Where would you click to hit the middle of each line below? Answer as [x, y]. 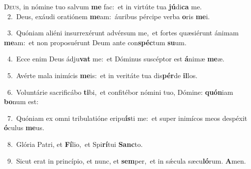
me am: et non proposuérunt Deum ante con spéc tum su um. [95, 42]
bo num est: [21, 101]
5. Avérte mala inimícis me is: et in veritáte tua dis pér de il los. [102, 75]
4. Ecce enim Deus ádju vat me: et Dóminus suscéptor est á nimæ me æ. [116, 59]
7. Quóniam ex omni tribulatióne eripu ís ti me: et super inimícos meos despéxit [127, 118]
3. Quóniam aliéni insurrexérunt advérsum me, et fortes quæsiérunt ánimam [123, 33]
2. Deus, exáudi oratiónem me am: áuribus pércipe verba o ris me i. [109, 16]
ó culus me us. [24, 127]
